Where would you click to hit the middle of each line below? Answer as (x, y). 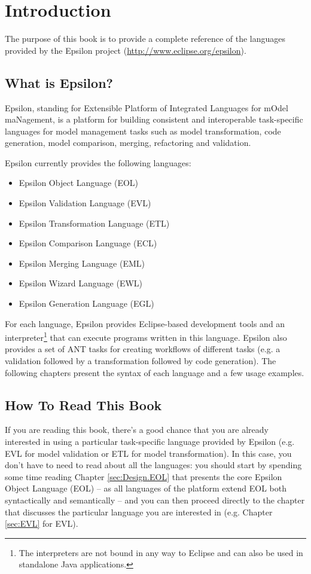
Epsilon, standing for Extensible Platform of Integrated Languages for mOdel (147, 107)
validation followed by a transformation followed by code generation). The (141, 361)
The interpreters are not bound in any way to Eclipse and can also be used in (161, 552)
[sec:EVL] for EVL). (42, 523)
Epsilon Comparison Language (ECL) (88, 243)
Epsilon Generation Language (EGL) (86, 303)
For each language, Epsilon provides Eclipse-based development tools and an (145, 323)
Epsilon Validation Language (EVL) (85, 203)
